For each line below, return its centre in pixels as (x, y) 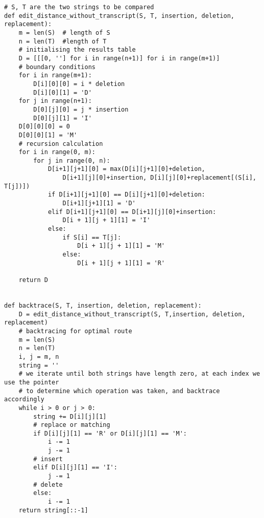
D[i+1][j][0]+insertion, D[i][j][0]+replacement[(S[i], (159, 178)
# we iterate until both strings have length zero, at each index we (139, 374)
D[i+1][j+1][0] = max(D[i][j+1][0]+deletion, (126, 169)
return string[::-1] (53, 510)
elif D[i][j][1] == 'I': (75, 468)
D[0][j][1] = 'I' (63, 118)
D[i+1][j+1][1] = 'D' (99, 203)
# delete (48, 484)
